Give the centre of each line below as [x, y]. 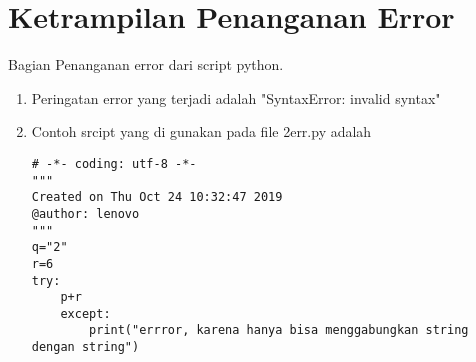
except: [85, 313]
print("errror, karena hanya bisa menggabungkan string [279, 330]
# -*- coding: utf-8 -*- [114, 163]
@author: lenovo [85, 213]
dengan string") [85, 347]
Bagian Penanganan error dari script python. [146, 64]
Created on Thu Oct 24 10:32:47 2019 [157, 197]
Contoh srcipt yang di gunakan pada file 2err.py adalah [201, 131]
